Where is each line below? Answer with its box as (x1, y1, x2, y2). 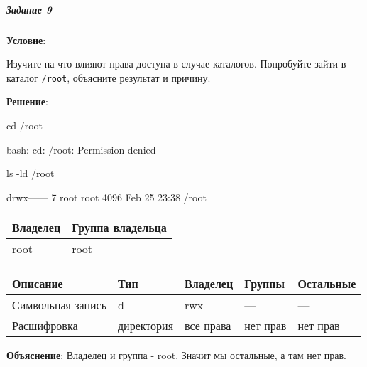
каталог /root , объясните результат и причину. (6, 70, 211, 85)
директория (117, 317, 174, 334)
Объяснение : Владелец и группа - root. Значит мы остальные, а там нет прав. (6, 348, 346, 363)
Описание (12, 275, 63, 292)
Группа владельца (72, 219, 167, 236)
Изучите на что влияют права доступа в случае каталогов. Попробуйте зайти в (6, 56, 346, 71)
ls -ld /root (6, 166, 55, 181)
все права (185, 317, 231, 334)
